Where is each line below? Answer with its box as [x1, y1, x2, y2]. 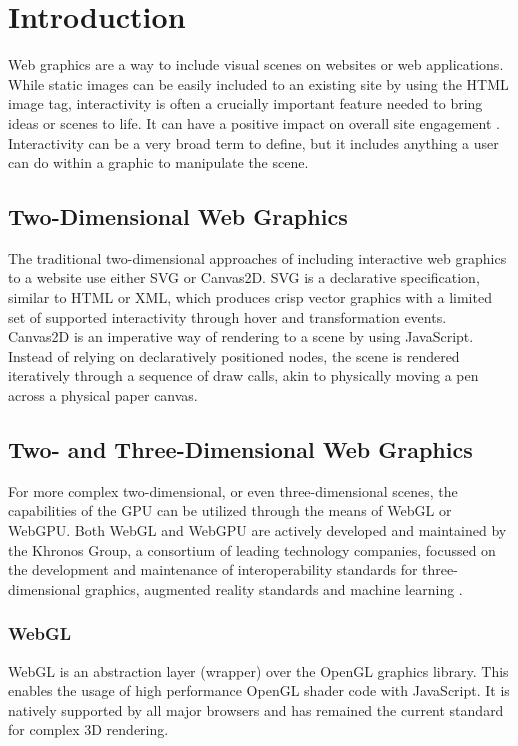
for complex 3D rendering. [8, 719, 169, 740]
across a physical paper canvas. [8, 385, 198, 406]
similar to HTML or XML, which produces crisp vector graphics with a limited [8, 287, 492, 308]
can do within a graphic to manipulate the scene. [8, 152, 309, 173]
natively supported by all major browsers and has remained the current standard [8, 699, 504, 720]
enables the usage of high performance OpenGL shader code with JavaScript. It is [8, 680, 510, 701]
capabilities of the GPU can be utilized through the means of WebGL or [8, 500, 452, 521]
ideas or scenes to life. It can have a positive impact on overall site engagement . [8, 112, 500, 133]
